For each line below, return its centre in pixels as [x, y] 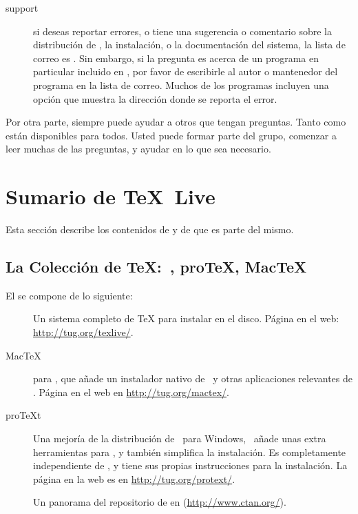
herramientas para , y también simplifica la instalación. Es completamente [190, 452]
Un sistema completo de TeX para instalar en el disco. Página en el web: [186, 318]
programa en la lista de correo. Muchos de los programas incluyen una [181, 85]
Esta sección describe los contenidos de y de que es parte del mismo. [150, 229]
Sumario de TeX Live [110, 196]
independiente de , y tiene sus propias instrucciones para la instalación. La [190, 465]
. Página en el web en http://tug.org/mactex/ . [131, 392]
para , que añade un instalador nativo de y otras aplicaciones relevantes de [193, 378]
